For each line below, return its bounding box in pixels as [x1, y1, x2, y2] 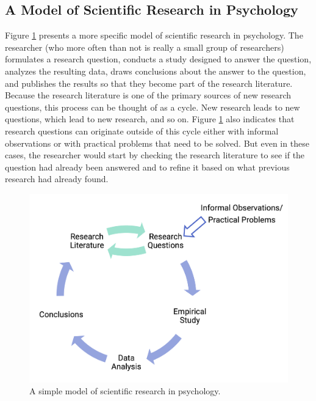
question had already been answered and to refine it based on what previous [5, 160, 290, 173]
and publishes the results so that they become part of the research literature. [5, 76, 293, 89]
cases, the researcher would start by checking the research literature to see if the [5, 149, 305, 161]
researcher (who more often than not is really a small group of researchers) [5, 40, 284, 53]
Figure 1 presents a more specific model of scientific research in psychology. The [5, 29, 303, 42]
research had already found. [5, 172, 109, 185]
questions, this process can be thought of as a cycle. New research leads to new [5, 100, 300, 113]
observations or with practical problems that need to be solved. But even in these [5, 136, 309, 149]
